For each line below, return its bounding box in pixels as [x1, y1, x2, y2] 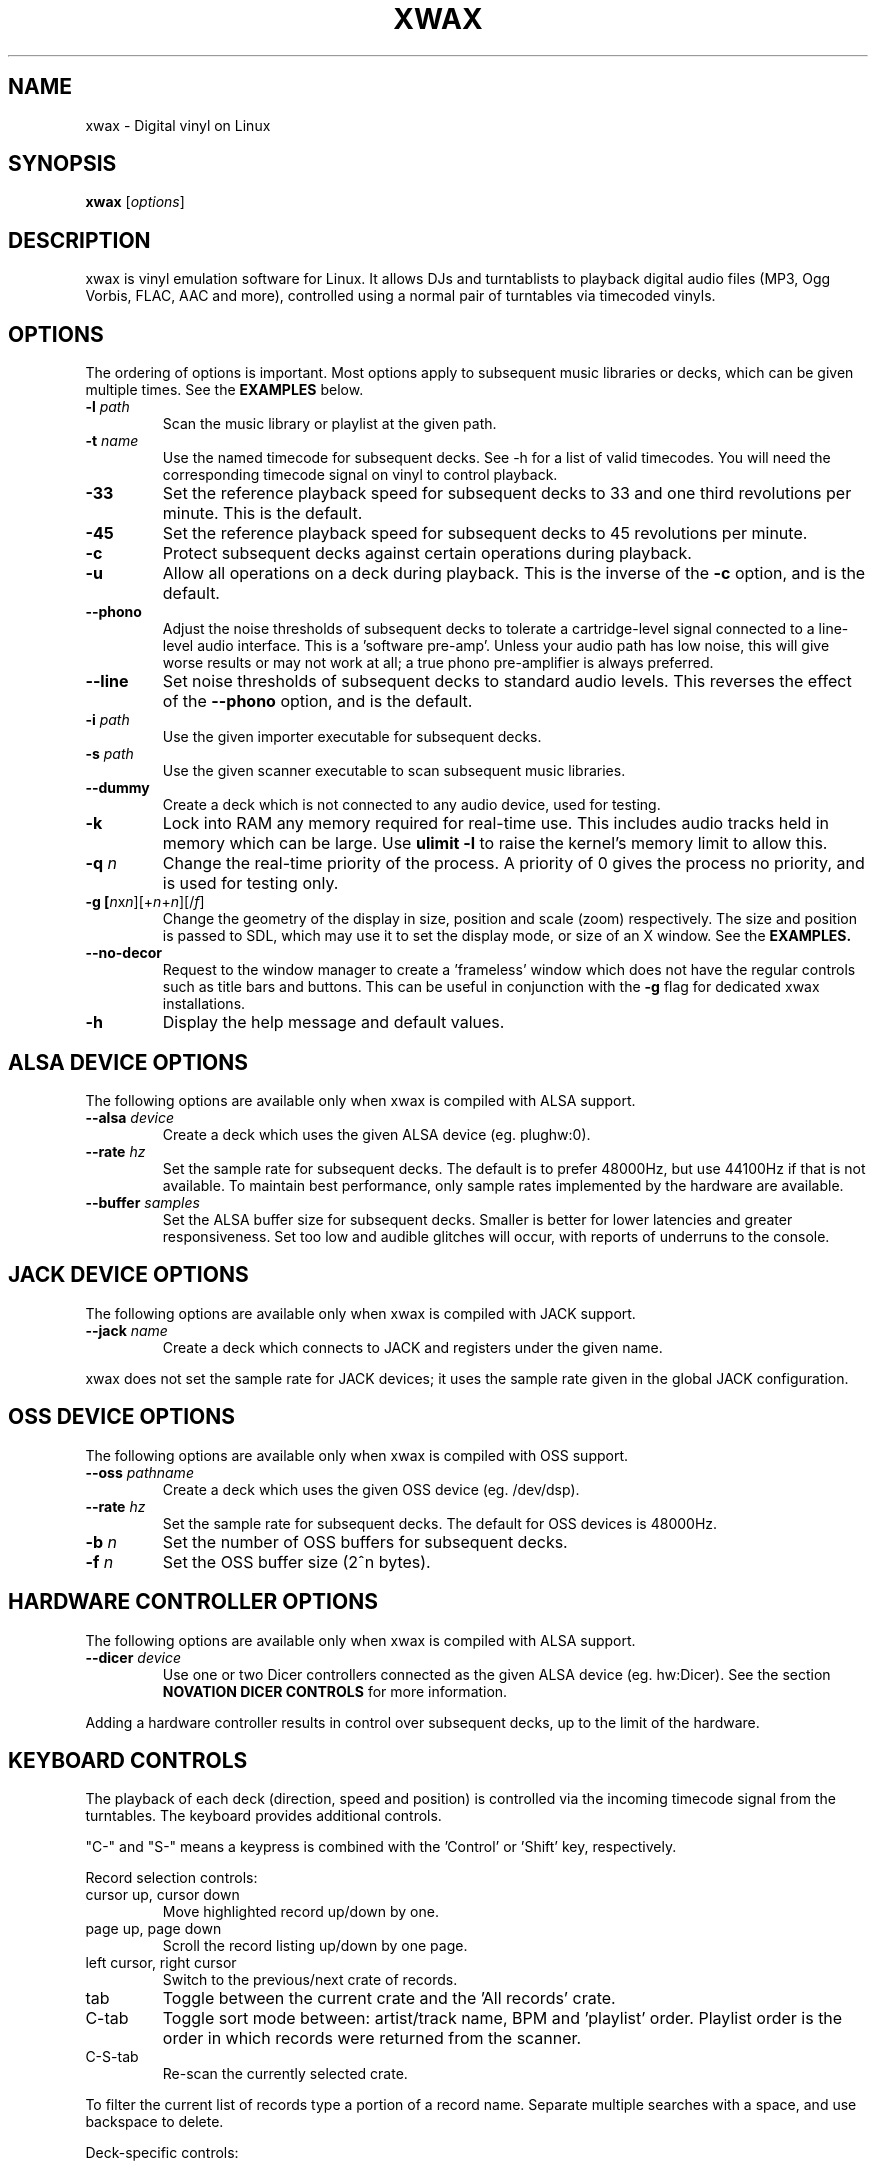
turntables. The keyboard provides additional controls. [85, 1807, 442, 1825]
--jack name [85, 1321, 168, 1339]
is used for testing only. [162, 873, 339, 894]
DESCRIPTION [8, 227, 151, 253]
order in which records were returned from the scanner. [162, 2028, 582, 2049]
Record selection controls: [85, 1869, 258, 1887]
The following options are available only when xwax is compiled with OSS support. [85, 1446, 629, 1464]
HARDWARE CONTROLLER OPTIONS [8, 1589, 378, 1615]
